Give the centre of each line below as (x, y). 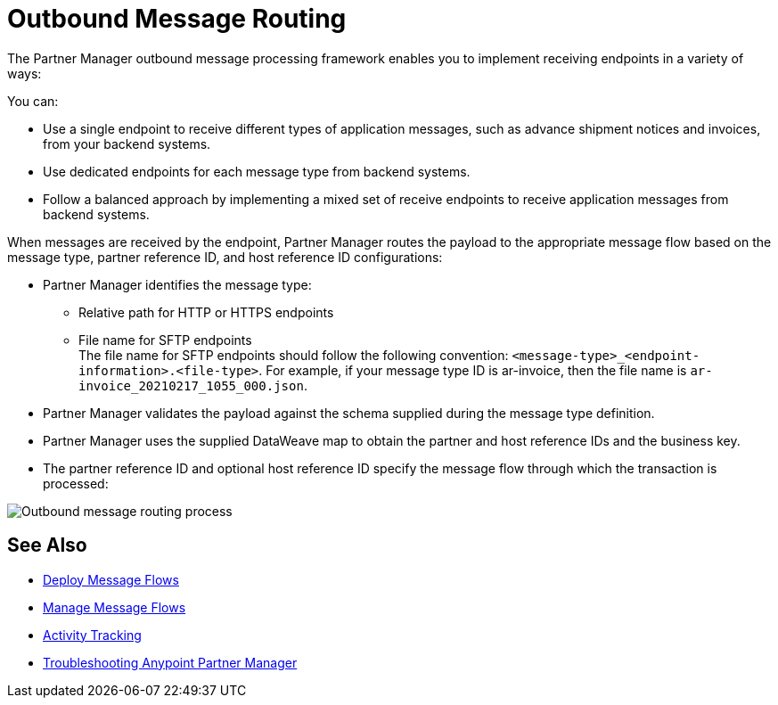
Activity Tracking (92, 635)
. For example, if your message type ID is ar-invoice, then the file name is (473, 370)
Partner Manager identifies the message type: (177, 284)
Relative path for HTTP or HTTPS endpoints (206, 312)
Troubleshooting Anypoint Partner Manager (170, 662)
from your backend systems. (127, 143)
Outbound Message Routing (177, 19)
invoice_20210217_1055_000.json (191, 385)
